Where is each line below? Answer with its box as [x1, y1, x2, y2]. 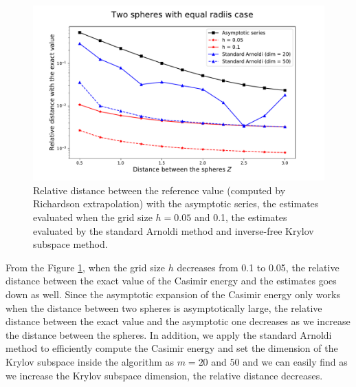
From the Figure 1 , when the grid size [5, 260, 165, 274]
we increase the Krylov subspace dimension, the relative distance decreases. [5, 368, 323, 382]
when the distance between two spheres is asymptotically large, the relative [5, 300, 322, 315]
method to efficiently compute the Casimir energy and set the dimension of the [5, 341, 338, 355]
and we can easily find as [243, 354, 348, 368]
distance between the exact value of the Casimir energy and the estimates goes [5, 273, 337, 288]
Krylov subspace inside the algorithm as [5, 354, 174, 368]
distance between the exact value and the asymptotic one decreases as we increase [5, 314, 351, 328]
